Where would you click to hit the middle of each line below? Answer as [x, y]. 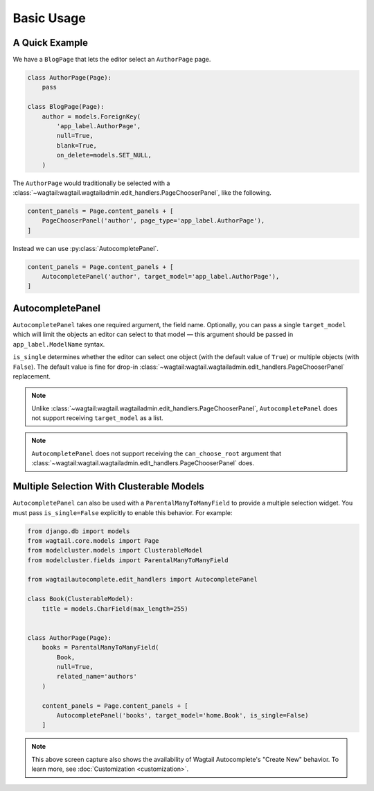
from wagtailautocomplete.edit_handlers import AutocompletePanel [142, 580]
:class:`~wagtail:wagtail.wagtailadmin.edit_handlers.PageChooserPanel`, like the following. [142, 192]
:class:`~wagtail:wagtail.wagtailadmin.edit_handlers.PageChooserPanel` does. [143, 463]
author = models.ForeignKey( [91, 116]
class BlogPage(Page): [66, 107]
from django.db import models [79, 531]
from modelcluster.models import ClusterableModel [115, 550]
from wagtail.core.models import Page [93, 540]
